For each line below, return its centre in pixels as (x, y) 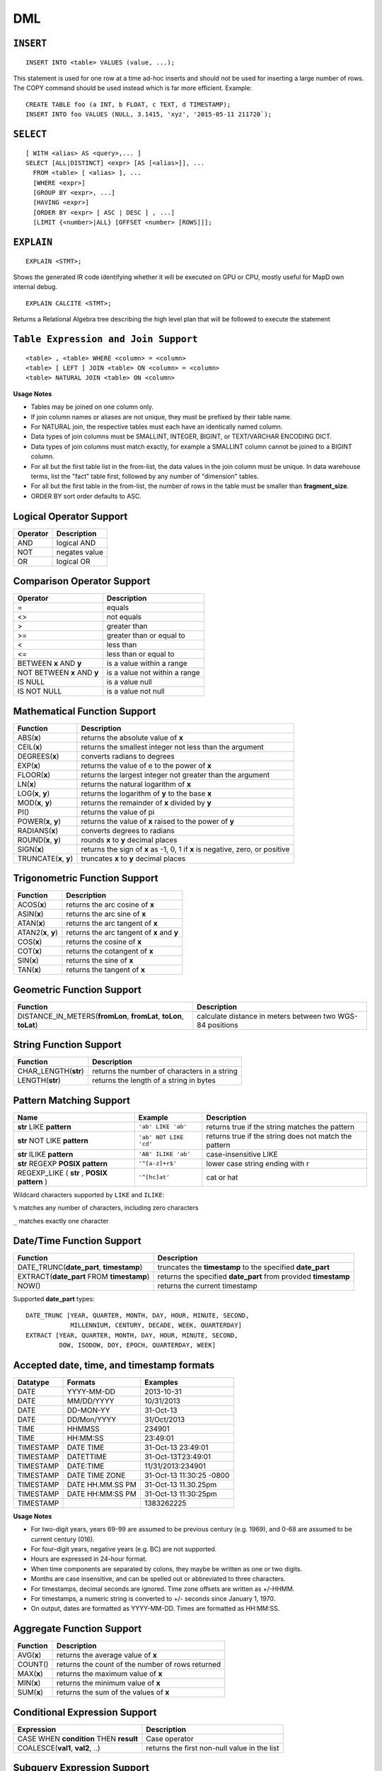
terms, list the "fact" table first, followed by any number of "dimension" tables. (145, 476)
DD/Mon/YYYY (92, 1419)
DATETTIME (87, 1456)
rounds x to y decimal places (129, 839)
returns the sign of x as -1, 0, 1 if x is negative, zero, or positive (185, 849)
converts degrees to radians (128, 830)
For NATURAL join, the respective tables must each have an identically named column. (157, 426)
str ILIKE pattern (45, 1154)
